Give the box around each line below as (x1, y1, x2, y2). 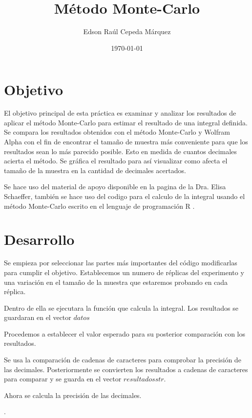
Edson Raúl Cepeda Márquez (83, 26, 171, 37)
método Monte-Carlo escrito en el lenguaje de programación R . (4, 200, 195, 211)
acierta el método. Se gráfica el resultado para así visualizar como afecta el (4, 156, 228, 166)
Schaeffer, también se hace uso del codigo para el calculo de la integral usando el (4, 191, 245, 201)
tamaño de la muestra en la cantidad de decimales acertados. (4, 165, 186, 175)
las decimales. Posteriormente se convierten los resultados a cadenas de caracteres (4, 364, 248, 374)
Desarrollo (4, 229, 75, 249)
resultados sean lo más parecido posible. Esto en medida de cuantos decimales (4, 146, 237, 156)
